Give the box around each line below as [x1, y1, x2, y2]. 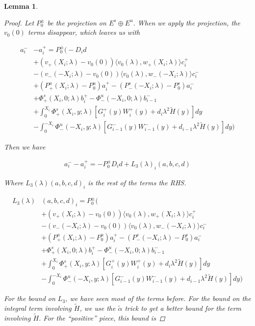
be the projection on [47, 17, 106, 27]
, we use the [79, 303, 116, 313]
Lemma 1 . [4, 1, 38, 11]
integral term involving [4, 303, 72, 313]
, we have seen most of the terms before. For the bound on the [65, 293, 251, 303]
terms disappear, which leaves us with [27, 27, 140, 37]
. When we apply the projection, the [133, 17, 240, 27]
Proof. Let [4, 17, 34, 27]
